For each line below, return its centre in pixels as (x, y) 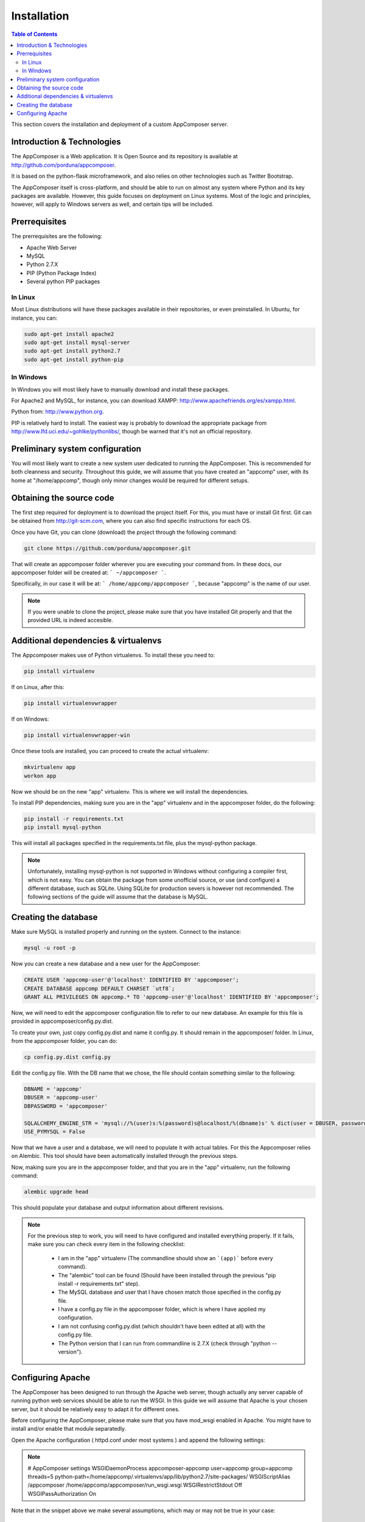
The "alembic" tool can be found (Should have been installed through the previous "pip (167, 1275)
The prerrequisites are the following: (57, 236)
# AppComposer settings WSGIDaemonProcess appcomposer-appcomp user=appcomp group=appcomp (160, 1468)
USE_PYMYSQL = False (54, 1132)
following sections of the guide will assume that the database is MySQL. (118, 897)
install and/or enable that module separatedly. (69, 1429)
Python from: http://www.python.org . (57, 412)
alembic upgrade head (56, 1192)
